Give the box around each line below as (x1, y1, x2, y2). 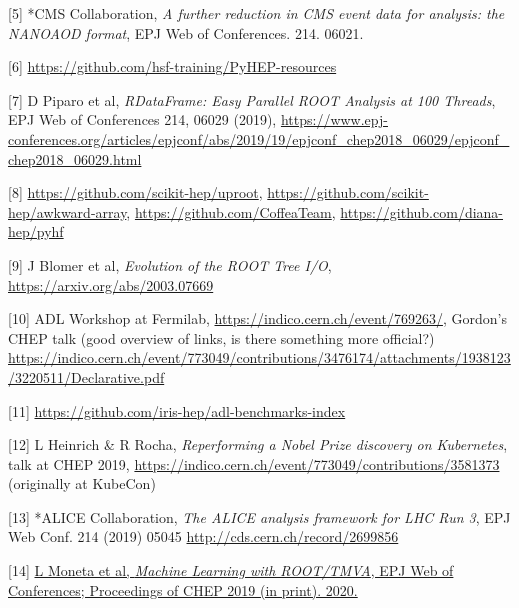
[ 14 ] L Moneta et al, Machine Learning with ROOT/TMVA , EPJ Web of (8, 560, 454, 581)
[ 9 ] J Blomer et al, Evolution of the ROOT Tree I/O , (8, 254, 332, 275)
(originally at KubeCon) (8, 473, 156, 494)
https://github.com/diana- (340, 201, 504, 222)
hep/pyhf (8, 221, 64, 242)
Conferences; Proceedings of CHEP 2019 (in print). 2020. (8, 579, 358, 600)
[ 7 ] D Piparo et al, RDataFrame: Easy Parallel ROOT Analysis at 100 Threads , (8, 89, 496, 110)
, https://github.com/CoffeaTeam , (126, 201, 336, 222)
